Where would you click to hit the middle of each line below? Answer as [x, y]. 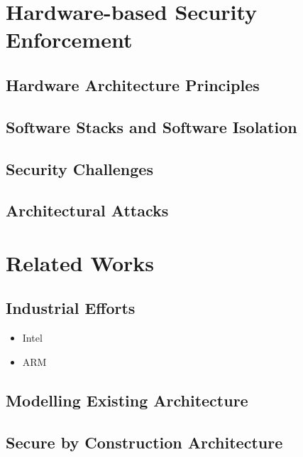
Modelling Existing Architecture [127, 400]
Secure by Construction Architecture [144, 442]
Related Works [80, 262]
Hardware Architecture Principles [133, 84]
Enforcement [69, 40]
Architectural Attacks [87, 210]
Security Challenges [79, 168]
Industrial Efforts [71, 308]
